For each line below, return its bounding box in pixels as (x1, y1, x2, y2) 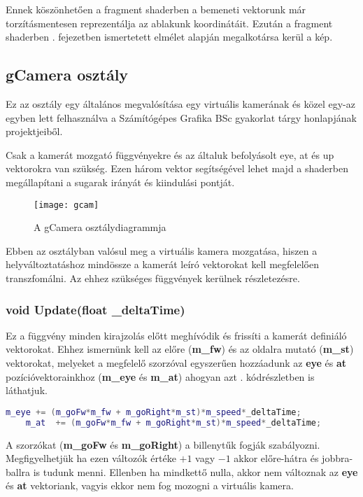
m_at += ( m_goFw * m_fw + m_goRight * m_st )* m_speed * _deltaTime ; (25, 417, 322, 428)
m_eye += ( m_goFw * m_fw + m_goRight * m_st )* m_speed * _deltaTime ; (6, 407, 301, 417)
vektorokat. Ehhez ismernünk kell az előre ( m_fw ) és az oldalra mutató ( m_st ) (6, 342, 354, 356)
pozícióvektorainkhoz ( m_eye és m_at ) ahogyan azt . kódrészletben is (6, 369, 315, 384)
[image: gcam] (34, 199, 99, 210)
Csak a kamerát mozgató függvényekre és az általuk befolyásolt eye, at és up (6, 147, 334, 162)
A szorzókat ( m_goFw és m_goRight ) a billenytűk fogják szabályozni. (6, 437, 320, 451)
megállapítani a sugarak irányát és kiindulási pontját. (6, 174, 235, 189)
